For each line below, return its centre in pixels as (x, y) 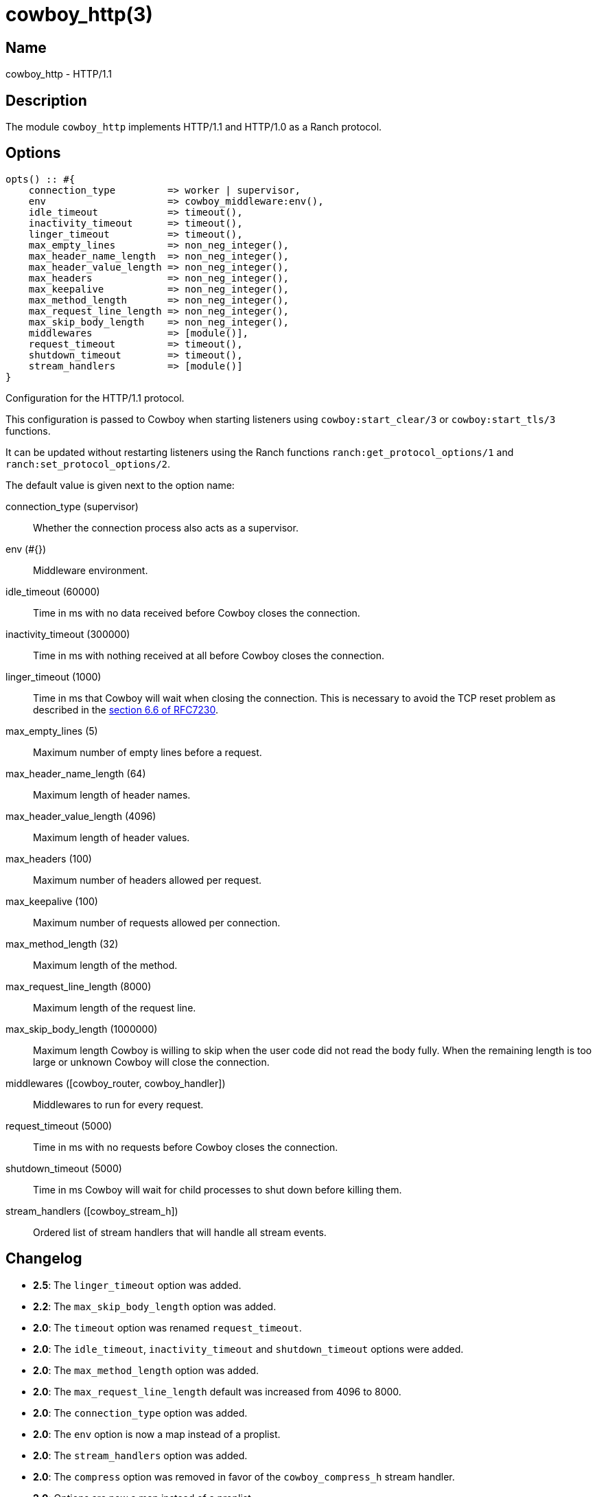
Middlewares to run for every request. (118, 1104)
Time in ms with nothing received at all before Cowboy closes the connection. (209, 655)
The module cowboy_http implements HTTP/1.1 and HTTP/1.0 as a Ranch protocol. (194, 127)
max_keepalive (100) (52, 901)
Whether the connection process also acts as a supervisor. (166, 527)
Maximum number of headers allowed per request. (148, 880)
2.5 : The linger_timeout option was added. (137, 1285)
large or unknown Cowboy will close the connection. (151, 1062)
